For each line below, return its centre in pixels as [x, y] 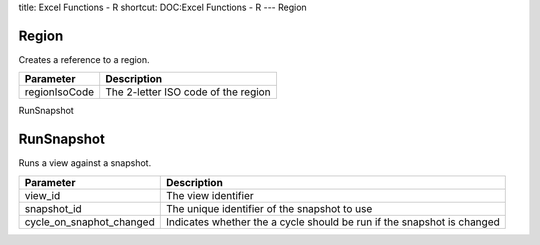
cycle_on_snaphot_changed [89, 222]
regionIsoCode [59, 92]
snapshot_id [53, 208]
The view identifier [209, 195]
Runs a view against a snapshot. [85, 163]
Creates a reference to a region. [84, 59]
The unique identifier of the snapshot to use [269, 208]
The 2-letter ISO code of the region [188, 92]
